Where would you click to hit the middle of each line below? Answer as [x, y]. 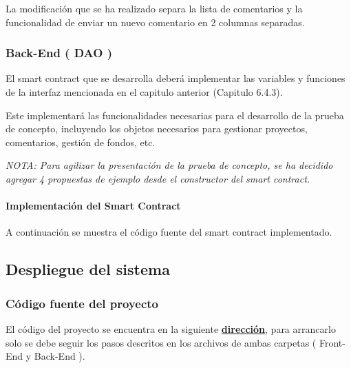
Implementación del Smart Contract [93, 206]
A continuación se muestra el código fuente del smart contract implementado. [169, 232]
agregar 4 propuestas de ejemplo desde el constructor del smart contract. [158, 178]
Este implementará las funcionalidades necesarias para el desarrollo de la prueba [175, 115]
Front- [332, 342]
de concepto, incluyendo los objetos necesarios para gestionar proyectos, [157, 129]
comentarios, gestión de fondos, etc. [81, 142]
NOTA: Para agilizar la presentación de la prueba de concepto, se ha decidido [169, 165]
